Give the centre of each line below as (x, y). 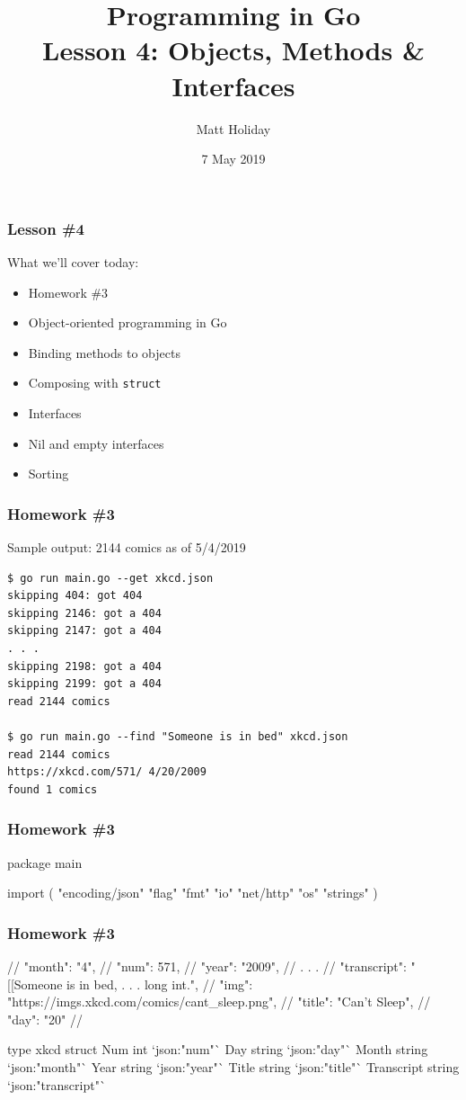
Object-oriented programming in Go (127, 322)
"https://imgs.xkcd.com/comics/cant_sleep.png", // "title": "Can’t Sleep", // (219, 1002)
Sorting (48, 474)
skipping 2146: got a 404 (84, 613)
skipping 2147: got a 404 (84, 631)
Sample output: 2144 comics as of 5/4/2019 (127, 547)
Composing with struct (95, 383)
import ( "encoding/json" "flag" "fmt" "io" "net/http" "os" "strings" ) (193, 893)
